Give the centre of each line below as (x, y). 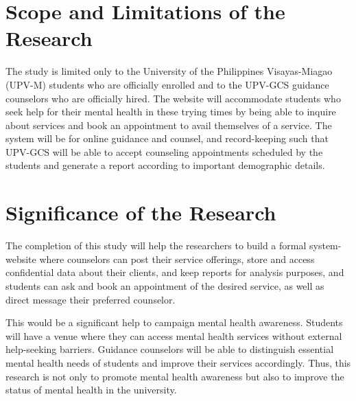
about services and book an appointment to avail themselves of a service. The (169, 125)
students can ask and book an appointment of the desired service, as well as (165, 285)
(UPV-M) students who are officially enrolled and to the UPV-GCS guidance (167, 84)
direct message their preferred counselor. (91, 299)
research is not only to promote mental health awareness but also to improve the (175, 376)
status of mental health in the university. (91, 390)
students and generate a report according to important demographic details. (165, 165)
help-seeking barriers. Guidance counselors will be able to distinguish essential (170, 349)
